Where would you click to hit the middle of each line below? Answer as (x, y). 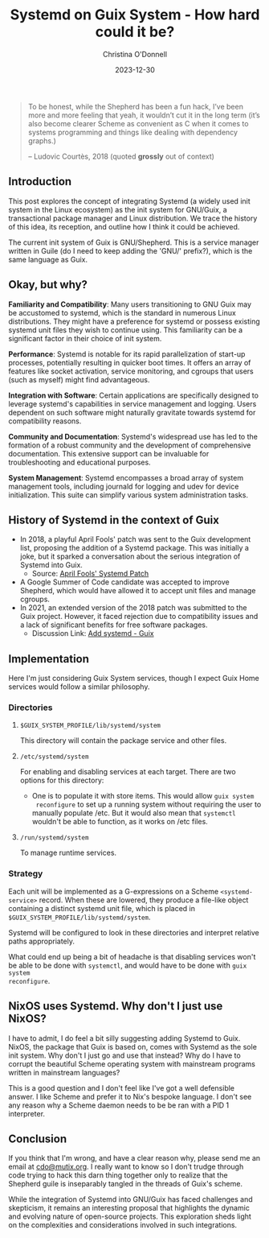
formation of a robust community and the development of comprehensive (130, 445)
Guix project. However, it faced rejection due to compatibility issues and (139, 617)
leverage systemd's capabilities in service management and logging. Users (132, 403)
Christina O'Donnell (135, 54)
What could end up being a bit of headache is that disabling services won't (132, 956)
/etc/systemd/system (54, 757)
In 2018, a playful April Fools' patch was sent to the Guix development (135, 539)
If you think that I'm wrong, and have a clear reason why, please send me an (134, 1158)
